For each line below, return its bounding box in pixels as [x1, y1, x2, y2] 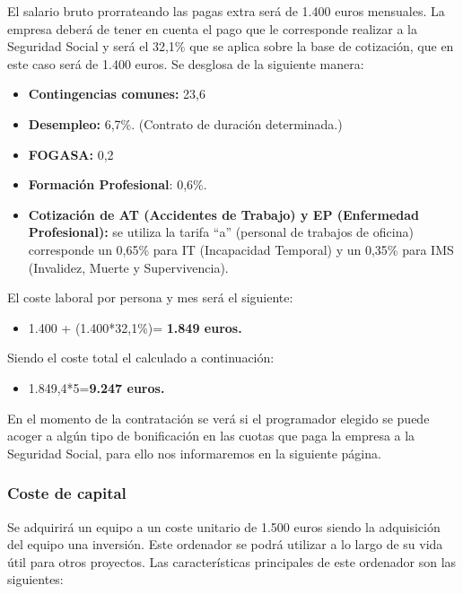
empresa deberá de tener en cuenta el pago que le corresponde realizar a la [7, 19, 417, 38]
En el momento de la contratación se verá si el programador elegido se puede [7, 408, 430, 427]
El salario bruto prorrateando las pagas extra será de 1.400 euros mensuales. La [7, 2, 445, 20]
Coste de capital [7, 482, 127, 504]
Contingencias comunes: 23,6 [28, 84, 206, 103]
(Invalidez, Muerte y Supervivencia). [28, 258, 229, 276]
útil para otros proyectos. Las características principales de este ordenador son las [7, 552, 457, 571]
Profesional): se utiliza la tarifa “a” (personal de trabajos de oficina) [28, 223, 414, 241]
